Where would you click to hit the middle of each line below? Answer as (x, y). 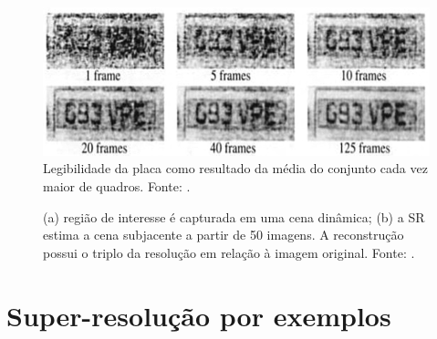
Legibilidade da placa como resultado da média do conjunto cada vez (235, 168)
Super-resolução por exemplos (199, 315)
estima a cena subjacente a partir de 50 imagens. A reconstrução (224, 235)
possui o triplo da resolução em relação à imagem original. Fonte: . (229, 252)
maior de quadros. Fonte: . (117, 186)
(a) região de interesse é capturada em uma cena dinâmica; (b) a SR (234, 216)
